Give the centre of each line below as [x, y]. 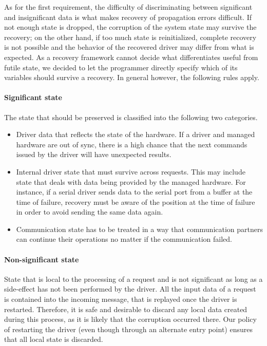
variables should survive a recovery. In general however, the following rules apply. [132, 77]
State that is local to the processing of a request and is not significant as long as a [133, 278]
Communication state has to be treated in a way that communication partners [140, 229]
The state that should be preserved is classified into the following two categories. [131, 117]
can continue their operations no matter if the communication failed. [124, 239]
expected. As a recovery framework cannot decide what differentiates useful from [131, 57]
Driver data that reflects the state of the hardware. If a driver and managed [136, 134]
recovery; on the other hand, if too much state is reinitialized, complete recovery [130, 37]
